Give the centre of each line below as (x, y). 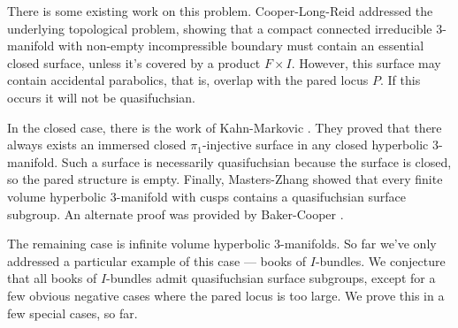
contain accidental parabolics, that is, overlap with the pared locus (188, 80)
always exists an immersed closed (97, 145)
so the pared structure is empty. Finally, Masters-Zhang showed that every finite (225, 179)
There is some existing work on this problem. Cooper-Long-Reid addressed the (220, 11)
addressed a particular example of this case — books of (157, 260)
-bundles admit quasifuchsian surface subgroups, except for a (271, 278)
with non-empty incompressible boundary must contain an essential (241, 46)
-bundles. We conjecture (380, 260)
